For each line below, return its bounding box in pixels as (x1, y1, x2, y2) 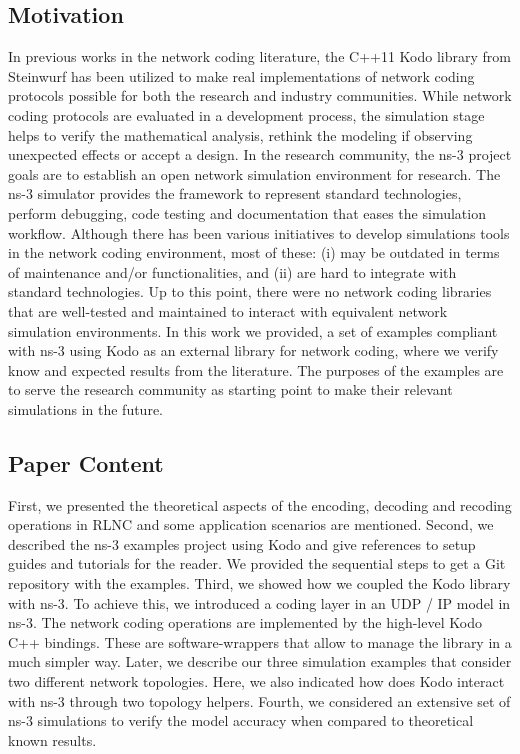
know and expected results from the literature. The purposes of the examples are (8, 359, 504, 380)
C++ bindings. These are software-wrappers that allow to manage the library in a (8, 631, 512, 652)
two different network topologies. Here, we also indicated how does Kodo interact (8, 671, 505, 692)
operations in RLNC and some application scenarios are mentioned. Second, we (8, 514, 494, 535)
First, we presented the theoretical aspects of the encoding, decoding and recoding (8, 494, 512, 515)
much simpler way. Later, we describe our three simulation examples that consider (8, 651, 512, 672)
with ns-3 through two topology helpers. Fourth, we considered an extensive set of (8, 690, 511, 711)
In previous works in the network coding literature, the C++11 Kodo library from (8, 46, 511, 67)
